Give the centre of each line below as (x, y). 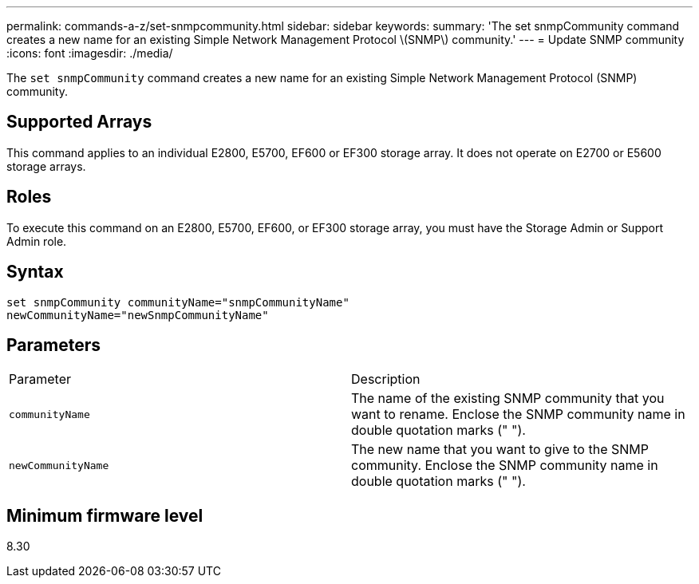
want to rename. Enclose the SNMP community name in (518, 414)
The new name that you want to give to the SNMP (500, 450)
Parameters (53, 345)
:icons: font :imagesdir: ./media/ (90, 53)
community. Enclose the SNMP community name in (505, 466)
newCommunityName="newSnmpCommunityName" (138, 315)
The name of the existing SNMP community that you (508, 399)
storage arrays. (46, 166)
